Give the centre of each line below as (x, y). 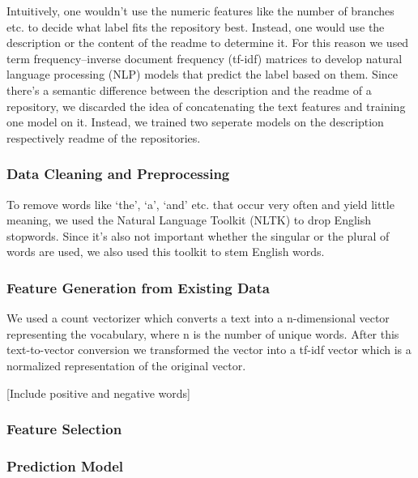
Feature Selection (64, 429)
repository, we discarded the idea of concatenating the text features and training (206, 106)
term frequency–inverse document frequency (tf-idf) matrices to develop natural (205, 58)
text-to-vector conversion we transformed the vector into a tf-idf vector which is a (209, 350)
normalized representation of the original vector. (126, 365)
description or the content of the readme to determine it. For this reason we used (208, 43)
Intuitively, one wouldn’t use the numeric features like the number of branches (200, 11)
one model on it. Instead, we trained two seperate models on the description (195, 122)
